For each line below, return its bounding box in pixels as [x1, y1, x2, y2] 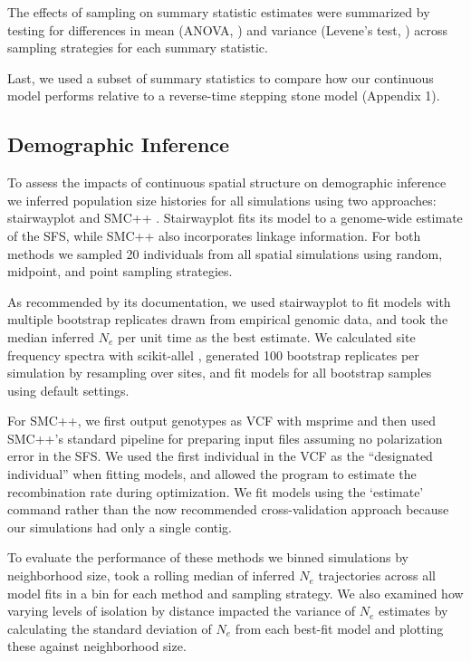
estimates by [379, 601, 448, 620]
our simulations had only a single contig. [7, 517, 233, 536]
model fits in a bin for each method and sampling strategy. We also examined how [7, 583, 464, 602]
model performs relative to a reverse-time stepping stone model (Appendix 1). [7, 86, 440, 105]
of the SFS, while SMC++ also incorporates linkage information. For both [7, 225, 421, 244]
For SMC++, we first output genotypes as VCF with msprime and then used [7, 411, 437, 430]
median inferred [7, 327, 95, 346]
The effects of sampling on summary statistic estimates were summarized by [7, 3, 430, 21]
